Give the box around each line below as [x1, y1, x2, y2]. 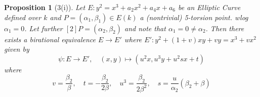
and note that [124, 23, 166, 33]
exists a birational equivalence [4, 34, 96, 44]
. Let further [24, 23, 63, 33]
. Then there [205, 23, 244, 33]
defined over [4, 12, 41, 22]
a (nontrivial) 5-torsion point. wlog [140, 12, 248, 22]
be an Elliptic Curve [178, 2, 241, 12]
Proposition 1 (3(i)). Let [4, 2, 85, 12]
